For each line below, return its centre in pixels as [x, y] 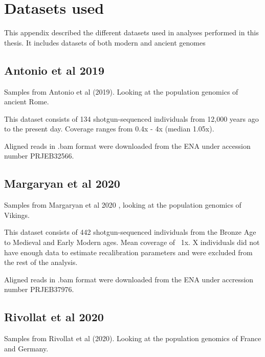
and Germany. [26, 348]
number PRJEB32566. [39, 156]
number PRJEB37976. [39, 289]
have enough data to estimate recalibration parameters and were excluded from [128, 252]
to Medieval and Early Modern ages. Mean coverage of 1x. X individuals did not [132, 242]
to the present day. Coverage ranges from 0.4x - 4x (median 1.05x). [109, 129]
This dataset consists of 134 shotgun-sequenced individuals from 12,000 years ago [131, 118]
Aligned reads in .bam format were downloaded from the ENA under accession [127, 146]
